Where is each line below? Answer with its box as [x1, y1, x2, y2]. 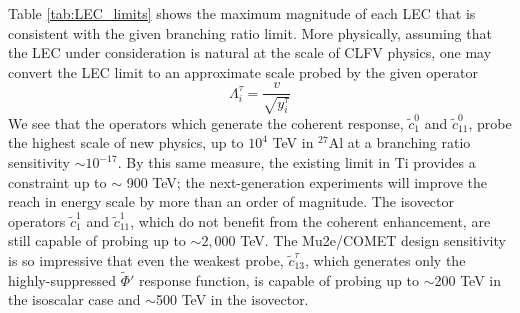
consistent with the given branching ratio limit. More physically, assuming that [8, 22, 492, 43]
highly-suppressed [8, 269, 117, 290]
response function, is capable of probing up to [139, 269, 419, 290]
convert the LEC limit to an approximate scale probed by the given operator [8, 61, 479, 82]
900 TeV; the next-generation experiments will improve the [126, 171, 487, 192]
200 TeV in [434, 269, 501, 290]
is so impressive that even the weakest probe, [8, 249, 284, 270]
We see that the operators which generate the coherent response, [8, 112, 404, 133]
